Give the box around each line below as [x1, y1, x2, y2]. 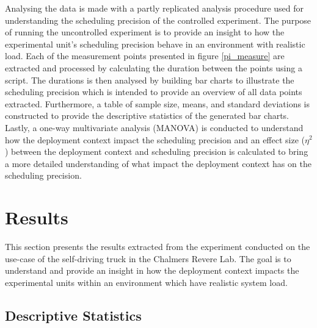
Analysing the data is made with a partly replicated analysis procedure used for [5, 2, 304, 14]
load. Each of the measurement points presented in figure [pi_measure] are [5, 49, 285, 62]
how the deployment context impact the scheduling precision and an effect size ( [5, 133, 305, 146]
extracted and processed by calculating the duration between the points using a [5, 61, 302, 74]
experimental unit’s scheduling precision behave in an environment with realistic [5, 37, 305, 50]
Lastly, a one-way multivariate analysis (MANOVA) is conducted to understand [5, 121, 304, 134]
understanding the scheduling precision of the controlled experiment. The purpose [5, 13, 312, 26]
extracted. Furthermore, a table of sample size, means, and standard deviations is [5, 97, 310, 110]
